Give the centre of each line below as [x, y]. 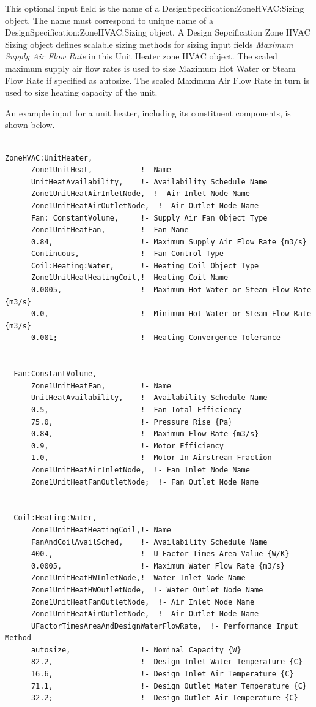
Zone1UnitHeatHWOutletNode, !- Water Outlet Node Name [147, 590]
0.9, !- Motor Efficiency [127, 446]
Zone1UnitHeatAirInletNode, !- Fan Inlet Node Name [140, 470]
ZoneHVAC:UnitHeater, [49, 158]
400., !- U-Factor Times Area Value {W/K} [160, 554]
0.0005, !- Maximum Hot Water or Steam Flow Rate [171, 290]
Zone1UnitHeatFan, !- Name [101, 386]
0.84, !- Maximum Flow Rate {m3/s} [145, 434]
